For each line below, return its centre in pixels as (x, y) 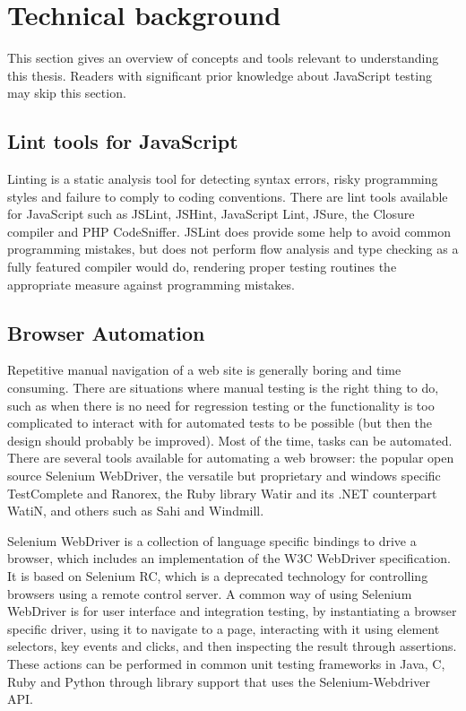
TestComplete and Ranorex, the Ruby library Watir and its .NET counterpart (222, 493)
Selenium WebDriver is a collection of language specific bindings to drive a (212, 540)
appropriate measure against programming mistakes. (151, 284)
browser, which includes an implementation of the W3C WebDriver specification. (229, 558)
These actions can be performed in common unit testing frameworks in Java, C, (226, 663)
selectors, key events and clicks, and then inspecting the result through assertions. (232, 646)
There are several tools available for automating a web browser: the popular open (231, 458)
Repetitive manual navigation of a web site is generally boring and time (204, 370)
